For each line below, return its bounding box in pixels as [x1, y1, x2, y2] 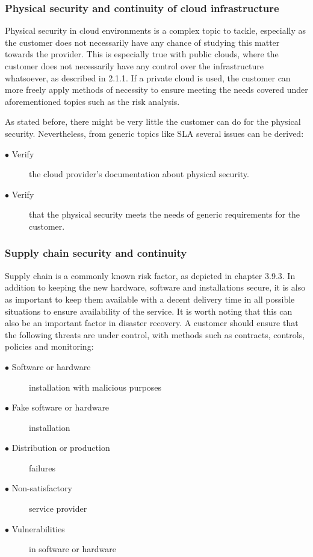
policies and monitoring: [5, 340, 94, 353]
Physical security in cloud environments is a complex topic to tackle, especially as [5, 24, 306, 37]
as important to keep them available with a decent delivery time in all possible [5, 292, 295, 305]
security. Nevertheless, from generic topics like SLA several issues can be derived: [5, 127, 304, 139]
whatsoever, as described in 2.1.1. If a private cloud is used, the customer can [5, 71, 291, 84]
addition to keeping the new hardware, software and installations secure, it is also [5, 281, 306, 294]
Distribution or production [11, 441, 110, 454]
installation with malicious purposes [29, 380, 162, 393]
